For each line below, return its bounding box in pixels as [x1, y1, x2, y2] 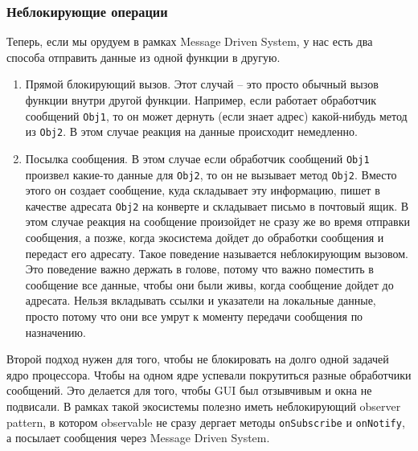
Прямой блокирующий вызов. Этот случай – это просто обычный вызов [25, 76, 379, 92]
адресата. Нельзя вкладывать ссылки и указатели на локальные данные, [25, 292, 376, 309]
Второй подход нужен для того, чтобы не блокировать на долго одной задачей [6, 351, 389, 367]
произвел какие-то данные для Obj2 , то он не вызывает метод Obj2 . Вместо [25, 166, 397, 182]
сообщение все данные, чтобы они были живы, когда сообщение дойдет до [25, 276, 394, 293]
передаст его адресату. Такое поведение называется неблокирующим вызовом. [25, 244, 408, 261]
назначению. [25, 323, 86, 340]
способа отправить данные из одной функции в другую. [6, 48, 281, 65]
